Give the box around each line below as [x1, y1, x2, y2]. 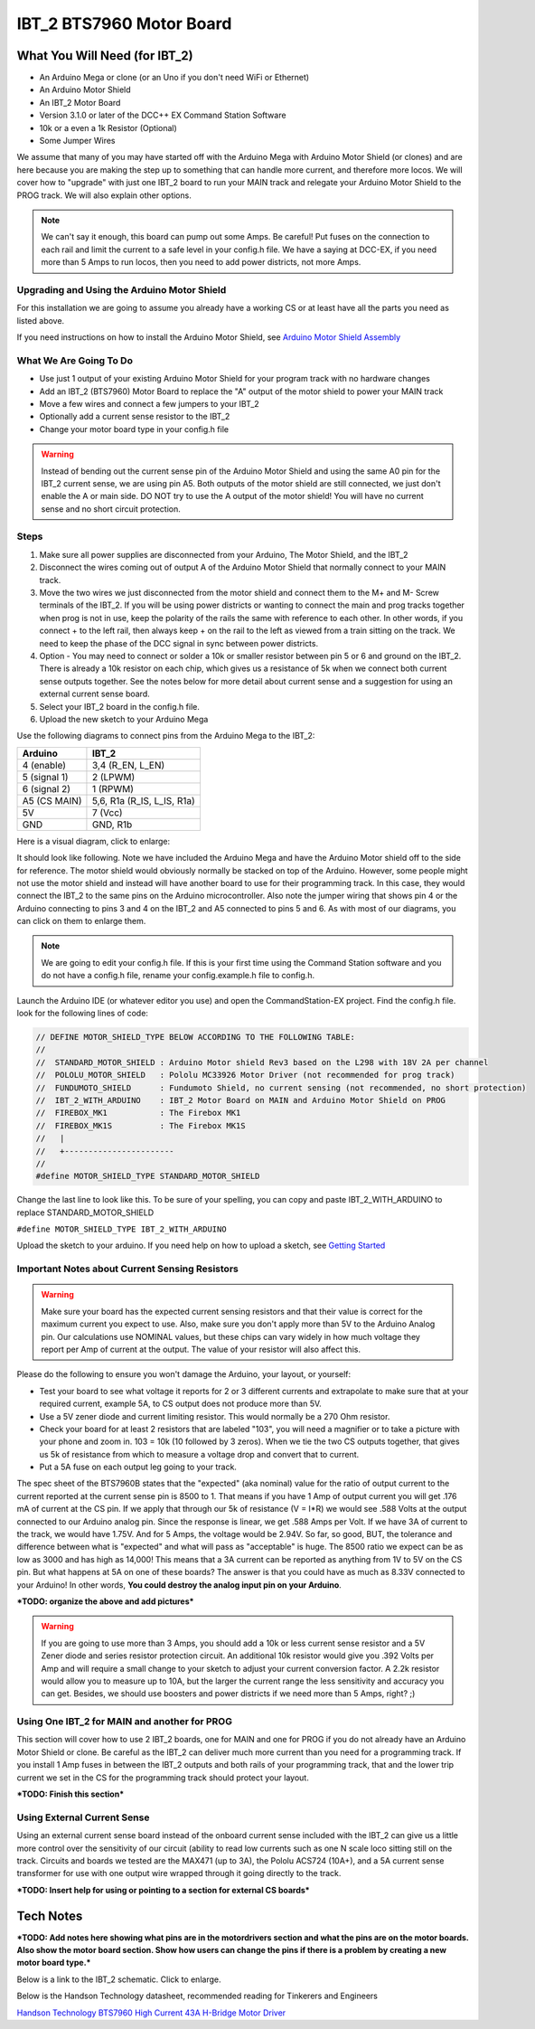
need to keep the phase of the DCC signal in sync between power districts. [39, 637, 319, 648]
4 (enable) [22, 759, 67, 771]
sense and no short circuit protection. [41, 503, 181, 514]
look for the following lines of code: [16, 1008, 149, 1019]
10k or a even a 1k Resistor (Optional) [39, 122, 178, 133]
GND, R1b [91, 818, 133, 831]
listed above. [16, 315, 65, 326]
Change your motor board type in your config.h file [39, 423, 230, 434]
